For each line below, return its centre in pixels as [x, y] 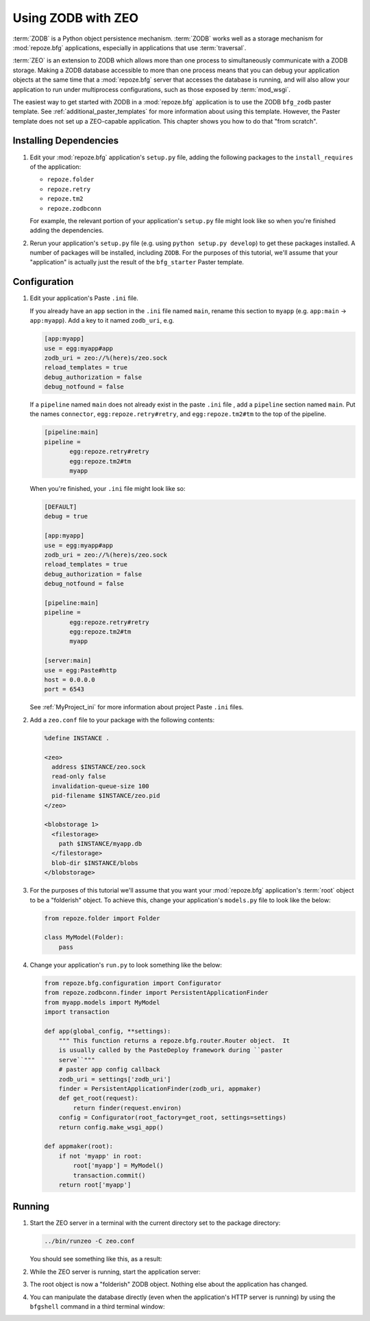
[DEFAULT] [61, 507]
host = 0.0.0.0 [70, 680]
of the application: [56, 166]
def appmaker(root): [78, 1146]
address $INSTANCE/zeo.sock [99, 767]
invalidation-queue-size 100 [101, 786]
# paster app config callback [109, 1070]
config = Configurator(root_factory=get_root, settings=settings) [173, 1118]
